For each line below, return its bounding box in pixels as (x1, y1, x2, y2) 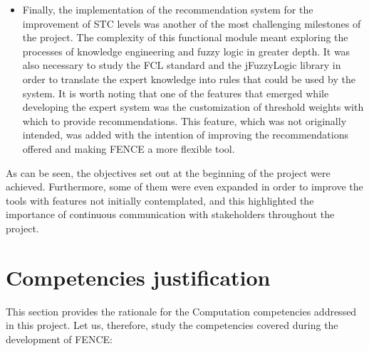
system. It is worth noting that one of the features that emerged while (22, 85, 329, 100)
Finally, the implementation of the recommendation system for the (22, 2, 313, 16)
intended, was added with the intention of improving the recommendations (22, 127, 348, 142)
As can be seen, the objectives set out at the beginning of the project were (6, 165, 331, 180)
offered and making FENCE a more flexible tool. (22, 141, 235, 156)
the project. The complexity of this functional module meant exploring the (22, 30, 348, 45)
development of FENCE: (6, 331, 113, 346)
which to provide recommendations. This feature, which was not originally (22, 113, 347, 128)
